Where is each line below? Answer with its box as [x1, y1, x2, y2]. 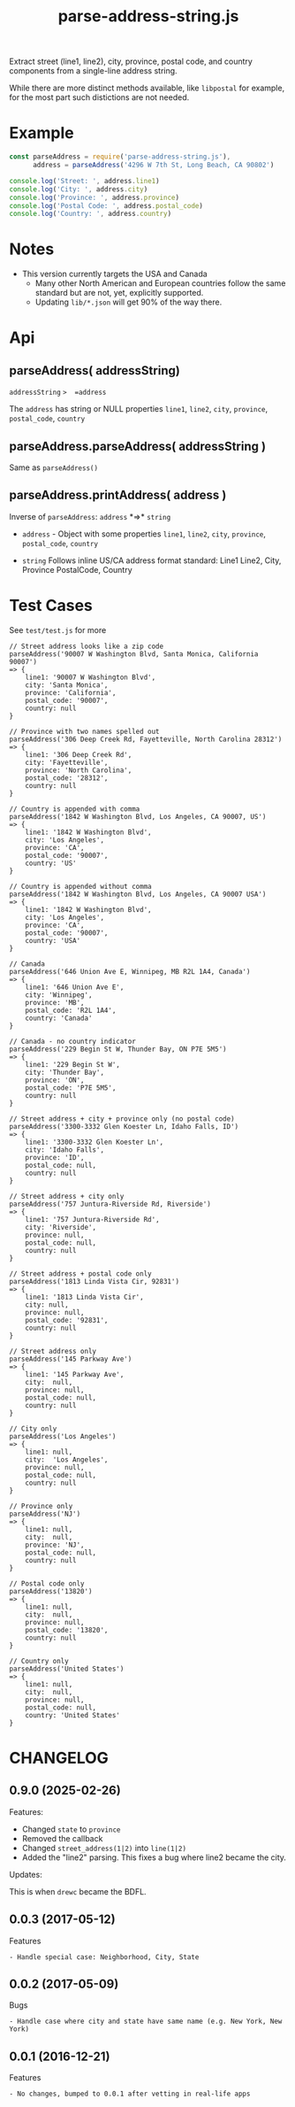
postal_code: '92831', [25, 1316, 109, 1324]
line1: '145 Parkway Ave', [25, 1370, 125, 1378]
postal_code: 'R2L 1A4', [25, 1006, 117, 1015]
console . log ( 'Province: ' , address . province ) [9, 193, 179, 202]
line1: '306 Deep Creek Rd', [25, 750, 132, 759]
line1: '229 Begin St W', [25, 1060, 121, 1069]
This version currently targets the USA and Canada [21, 268, 208, 280]
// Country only [9, 1656, 69, 1665]
